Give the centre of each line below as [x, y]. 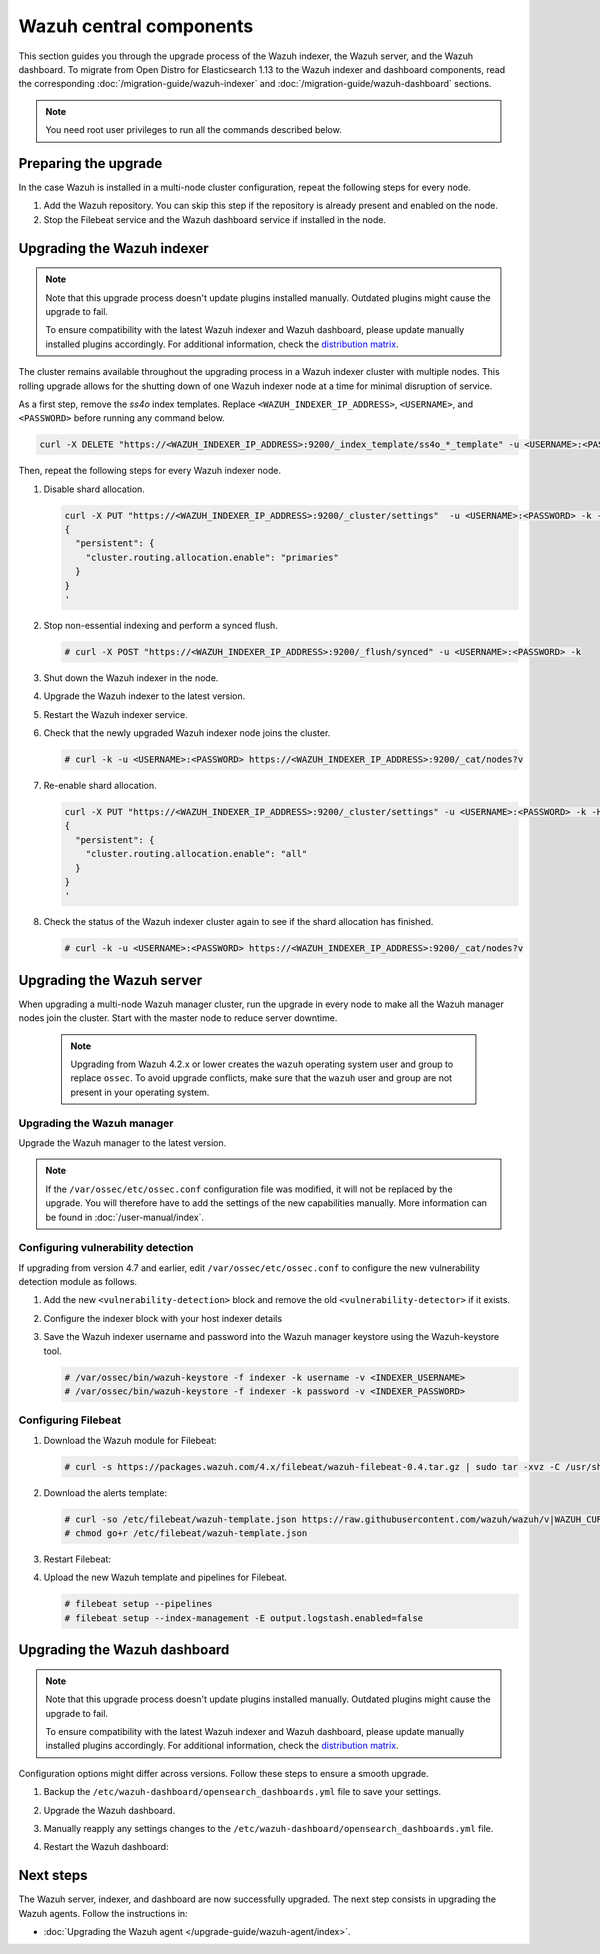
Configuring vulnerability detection [106, 1248]
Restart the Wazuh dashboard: [106, 1847]
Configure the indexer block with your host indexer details [163, 1318]
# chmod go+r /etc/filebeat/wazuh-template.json [186, 1533]
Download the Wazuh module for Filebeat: [130, 1440]
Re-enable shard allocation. [100, 786]
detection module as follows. [78, 1282]
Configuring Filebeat [70, 1420]
